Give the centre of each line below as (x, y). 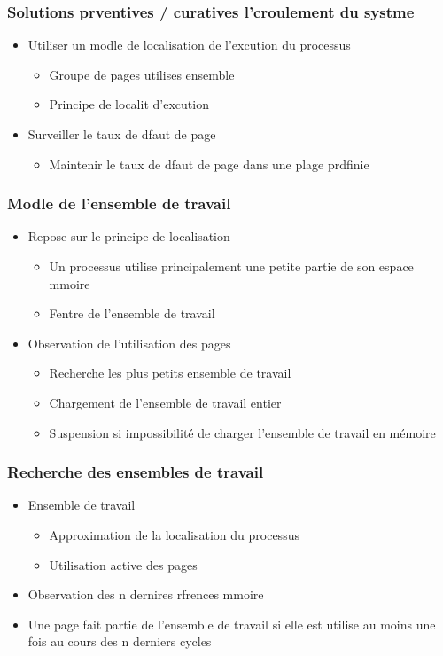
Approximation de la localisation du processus (174, 534)
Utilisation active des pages (123, 564)
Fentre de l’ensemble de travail (132, 313)
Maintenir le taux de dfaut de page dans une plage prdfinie (209, 164)
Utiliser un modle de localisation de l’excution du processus (189, 45)
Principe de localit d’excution (129, 104)
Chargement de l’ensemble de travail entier (165, 402)
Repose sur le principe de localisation (129, 236)
